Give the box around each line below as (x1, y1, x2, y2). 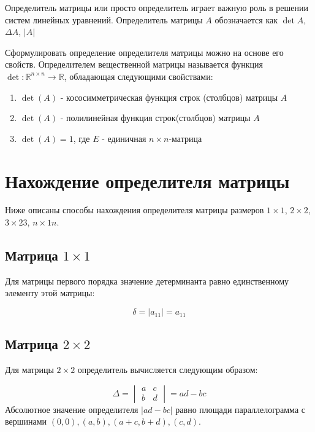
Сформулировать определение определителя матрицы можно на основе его (5, 45, 284, 58)
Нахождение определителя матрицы (5, 168, 290, 193)
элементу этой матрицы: (5, 286, 95, 299)
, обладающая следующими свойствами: (64, 69, 213, 82)
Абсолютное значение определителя (5, 403, 139, 415)
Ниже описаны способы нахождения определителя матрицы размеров (5, 203, 264, 216)
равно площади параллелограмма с (175, 403, 305, 415)
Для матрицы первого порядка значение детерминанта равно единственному (5, 274, 289, 287)
